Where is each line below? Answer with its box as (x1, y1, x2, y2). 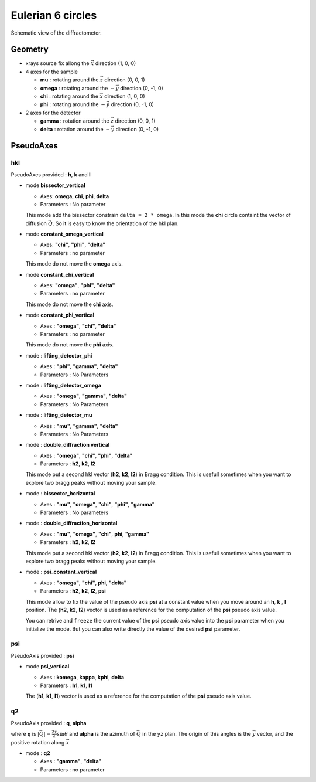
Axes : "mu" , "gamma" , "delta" (40, 422, 118, 429)
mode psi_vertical (25, 663, 70, 670)
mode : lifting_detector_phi (25, 352, 92, 359)
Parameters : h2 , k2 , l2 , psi (40, 587, 107, 594)
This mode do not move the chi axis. (25, 301, 114, 308)
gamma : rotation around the (40, 117, 109, 124)
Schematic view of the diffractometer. (11, 29, 102, 36)
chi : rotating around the (40, 93, 99, 100)
